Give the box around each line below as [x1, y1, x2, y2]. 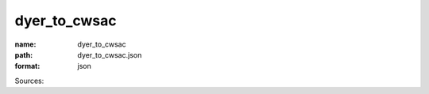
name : [14, 39, 37, 49]
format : [14, 62, 41, 71]
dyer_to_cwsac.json [77, 50, 142, 59]
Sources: [14, 76, 44, 85]
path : [14, 50, 33, 59]
